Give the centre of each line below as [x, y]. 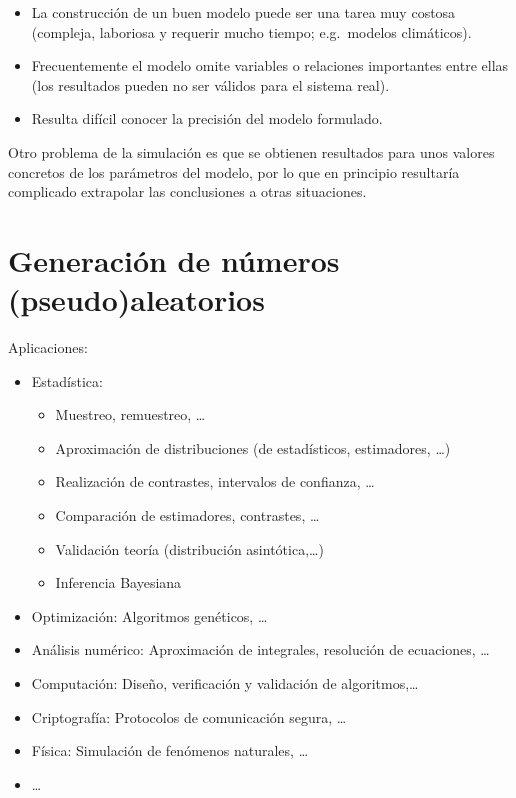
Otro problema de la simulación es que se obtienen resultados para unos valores [251, 151]
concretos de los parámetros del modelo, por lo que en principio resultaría [234, 171]
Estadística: [67, 380]
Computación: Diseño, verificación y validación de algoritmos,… [225, 683]
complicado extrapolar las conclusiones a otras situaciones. [187, 191]
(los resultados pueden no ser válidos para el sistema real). [210, 84]
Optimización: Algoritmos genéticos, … [149, 615]
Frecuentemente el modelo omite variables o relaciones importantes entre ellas [270, 65]
